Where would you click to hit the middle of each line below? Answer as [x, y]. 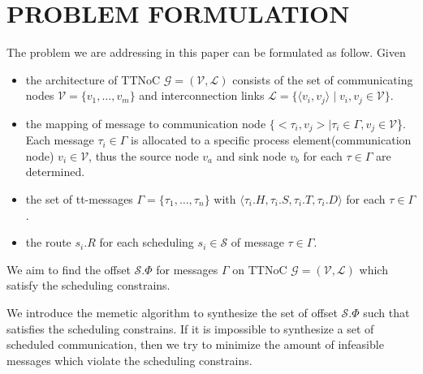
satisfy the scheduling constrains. [88, 285]
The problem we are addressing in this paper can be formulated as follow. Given [206, 52]
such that [386, 312]
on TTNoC [260, 269]
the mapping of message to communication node [146, 123]
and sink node [251, 155]
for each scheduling [147, 242]
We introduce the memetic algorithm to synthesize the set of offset [172, 312]
